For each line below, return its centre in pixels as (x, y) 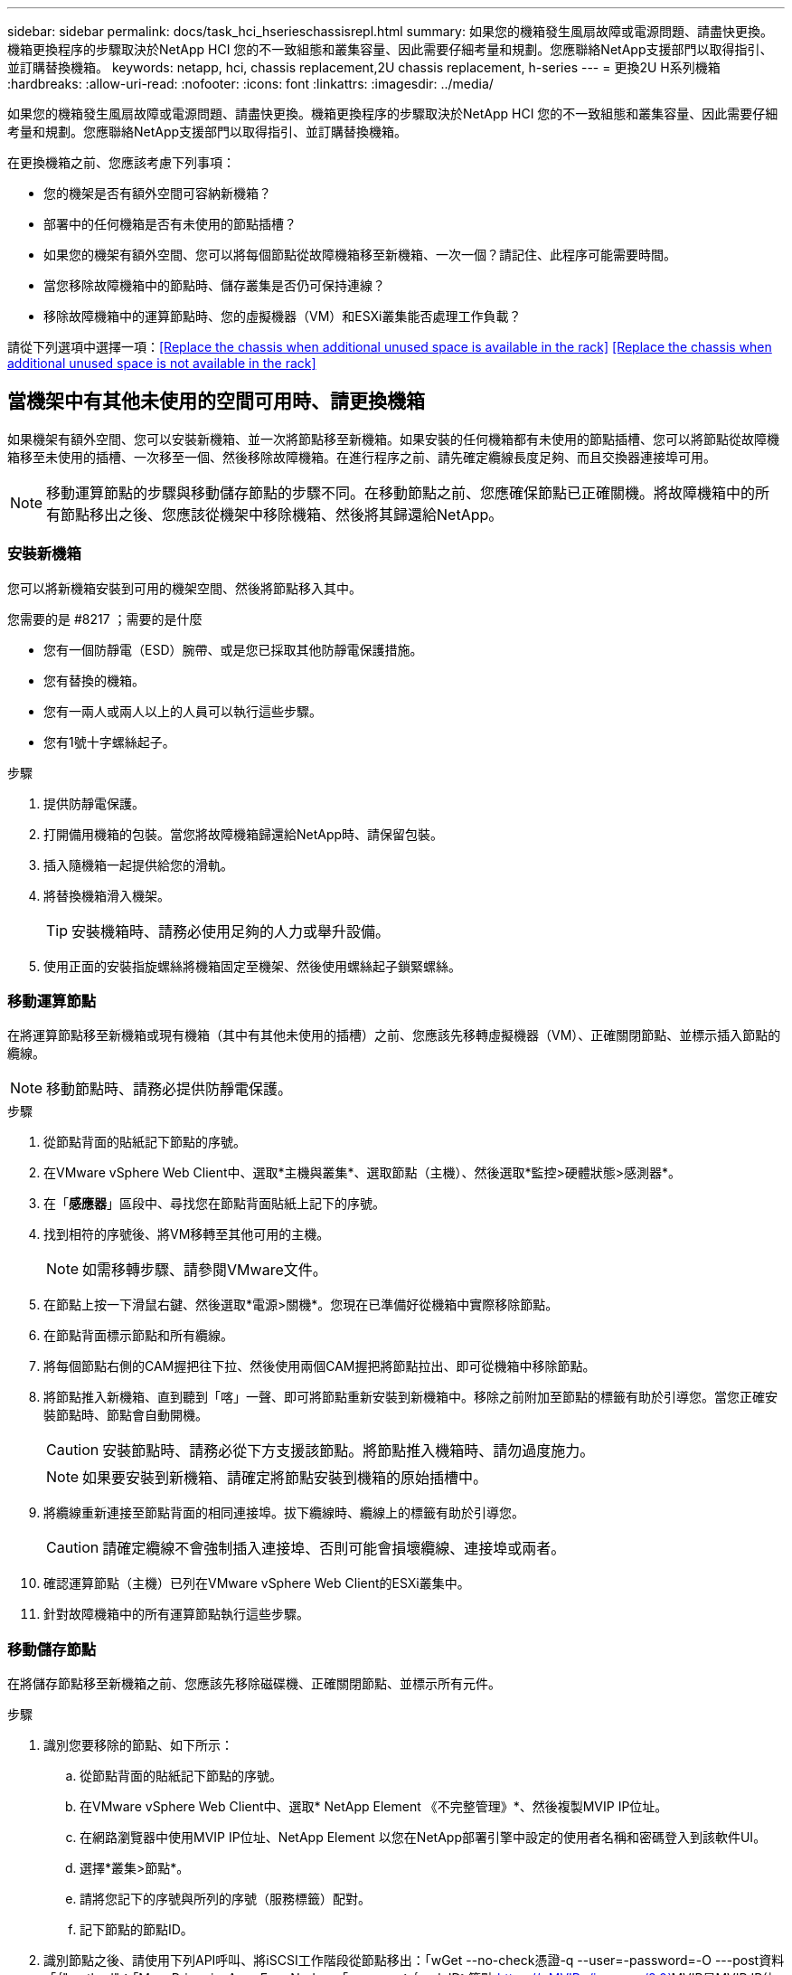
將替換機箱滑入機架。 (107, 895)
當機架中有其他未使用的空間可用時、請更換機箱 (216, 402)
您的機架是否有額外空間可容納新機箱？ (157, 193)
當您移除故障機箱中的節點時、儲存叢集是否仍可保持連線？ (214, 285)
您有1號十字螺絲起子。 (109, 742)
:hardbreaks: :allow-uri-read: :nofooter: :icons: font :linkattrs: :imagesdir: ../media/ (250, 84)
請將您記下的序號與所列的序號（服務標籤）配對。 (225, 1899)
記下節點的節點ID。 (137, 1930)
